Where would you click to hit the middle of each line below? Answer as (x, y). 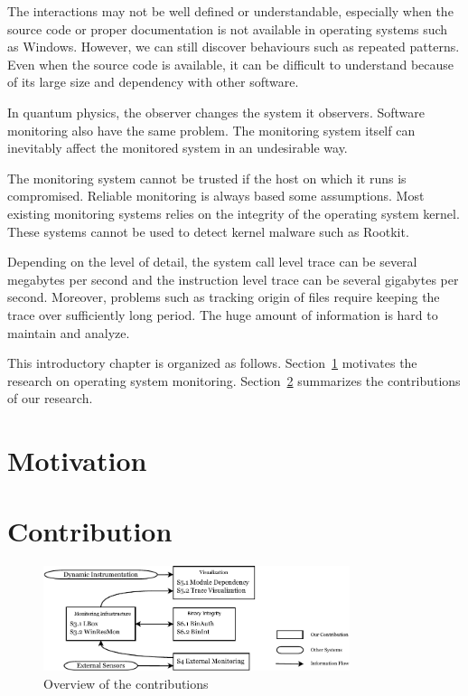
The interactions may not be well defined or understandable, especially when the (230, 11)
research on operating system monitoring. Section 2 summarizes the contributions (234, 380)
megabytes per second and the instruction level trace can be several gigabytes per (233, 279)
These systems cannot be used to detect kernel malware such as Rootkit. (208, 231)
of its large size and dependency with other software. (153, 82)
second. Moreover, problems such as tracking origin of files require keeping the (224, 297)
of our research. (50, 398)
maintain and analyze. (69, 332)
